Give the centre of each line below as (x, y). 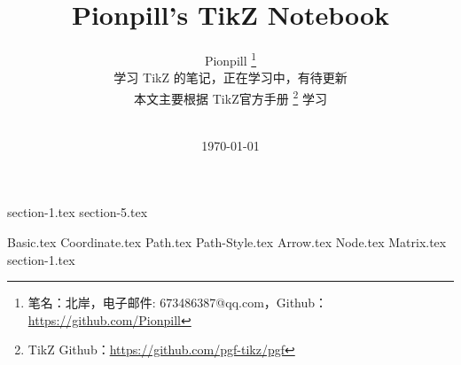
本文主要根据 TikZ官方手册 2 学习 (230, 97)
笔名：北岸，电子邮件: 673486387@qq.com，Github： (178, 303)
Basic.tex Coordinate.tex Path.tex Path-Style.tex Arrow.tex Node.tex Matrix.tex (227, 242)
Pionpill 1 (230, 59)
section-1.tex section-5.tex (78, 212)
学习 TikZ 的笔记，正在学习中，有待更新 (230, 78)
